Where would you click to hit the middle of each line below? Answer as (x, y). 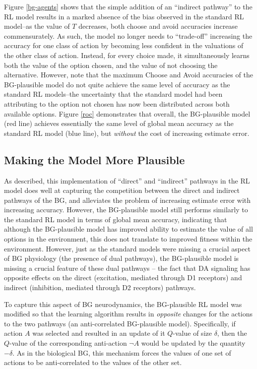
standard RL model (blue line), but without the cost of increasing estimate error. (127, 133)
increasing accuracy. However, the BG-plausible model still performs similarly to (126, 210)
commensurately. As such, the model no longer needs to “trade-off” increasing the (128, 35)
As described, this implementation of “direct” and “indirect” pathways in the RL (127, 180)
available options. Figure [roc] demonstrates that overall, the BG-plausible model (127, 113)
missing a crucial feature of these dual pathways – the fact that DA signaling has (127, 268)
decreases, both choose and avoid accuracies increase (158, 26)
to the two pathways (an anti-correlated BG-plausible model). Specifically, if (120, 323)
